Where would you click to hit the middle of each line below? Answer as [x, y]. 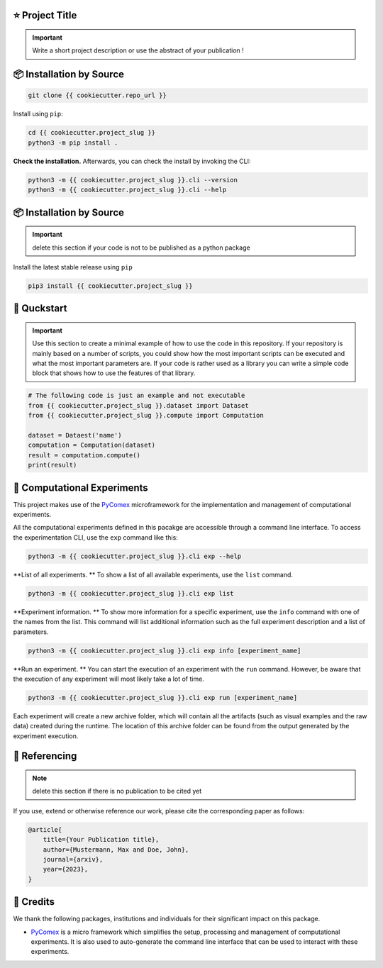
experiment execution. [46, 736]
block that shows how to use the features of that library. [114, 373]
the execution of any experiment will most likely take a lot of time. [109, 679]
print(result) [52, 465]
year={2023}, [66, 869]
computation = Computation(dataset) [92, 445]
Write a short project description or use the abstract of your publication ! [138, 50]
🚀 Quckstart [40, 308]
